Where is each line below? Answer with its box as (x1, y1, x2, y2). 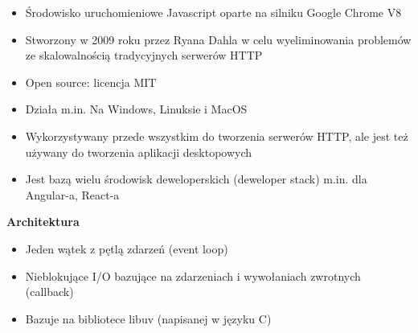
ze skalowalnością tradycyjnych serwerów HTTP (25, 47, 263, 64)
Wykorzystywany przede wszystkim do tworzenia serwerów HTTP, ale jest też (25, 127, 408, 144)
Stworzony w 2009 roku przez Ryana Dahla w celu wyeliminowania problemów (25, 31, 412, 47)
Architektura (6, 213, 80, 230)
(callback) (25, 283, 74, 300)
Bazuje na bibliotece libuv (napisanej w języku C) (25, 310, 272, 327)
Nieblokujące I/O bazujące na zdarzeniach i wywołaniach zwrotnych (25, 267, 361, 284)
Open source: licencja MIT (25, 73, 157, 90)
